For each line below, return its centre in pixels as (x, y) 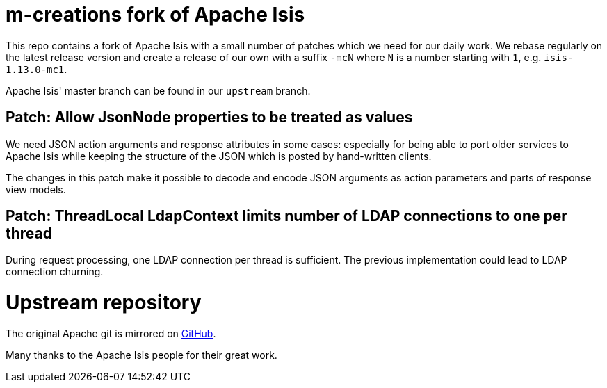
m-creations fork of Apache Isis (155, 15)
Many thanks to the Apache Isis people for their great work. (141, 355)
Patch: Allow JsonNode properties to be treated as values (209, 118)
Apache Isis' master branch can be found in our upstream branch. (158, 90)
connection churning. (55, 272)
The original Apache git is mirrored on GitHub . (111, 333)
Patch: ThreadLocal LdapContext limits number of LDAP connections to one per (286, 216)
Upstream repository (104, 303)
